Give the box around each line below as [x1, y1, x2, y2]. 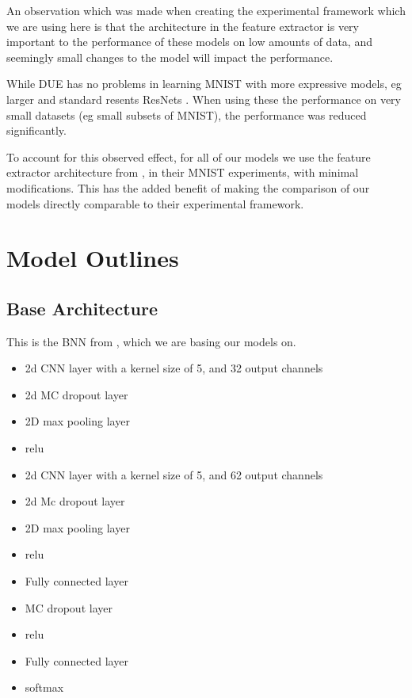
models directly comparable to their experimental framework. [6, 195, 304, 212]
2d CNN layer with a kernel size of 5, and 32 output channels [25, 360, 323, 376]
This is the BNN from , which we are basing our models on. [6, 333, 296, 349]
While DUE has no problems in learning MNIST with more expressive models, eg [6, 75, 402, 92]
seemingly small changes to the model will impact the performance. [6, 48, 334, 65]
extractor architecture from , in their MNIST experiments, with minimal [6, 164, 359, 181]
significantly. [6, 122, 67, 139]
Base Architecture [6, 296, 158, 320]
